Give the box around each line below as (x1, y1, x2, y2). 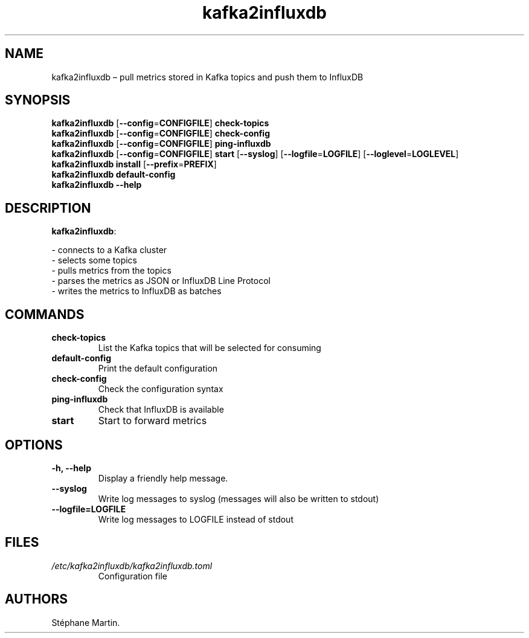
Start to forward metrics (98, 414, 207, 427)
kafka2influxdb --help (51, 179, 142, 190)
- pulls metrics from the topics (51, 265, 172, 276)
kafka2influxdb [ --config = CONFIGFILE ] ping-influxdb (51, 138, 271, 149)
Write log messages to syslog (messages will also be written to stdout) (98, 493, 379, 504)
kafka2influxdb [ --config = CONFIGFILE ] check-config (51, 128, 271, 139)
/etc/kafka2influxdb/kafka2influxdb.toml (51, 560, 213, 571)
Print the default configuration (98, 363, 218, 374)
